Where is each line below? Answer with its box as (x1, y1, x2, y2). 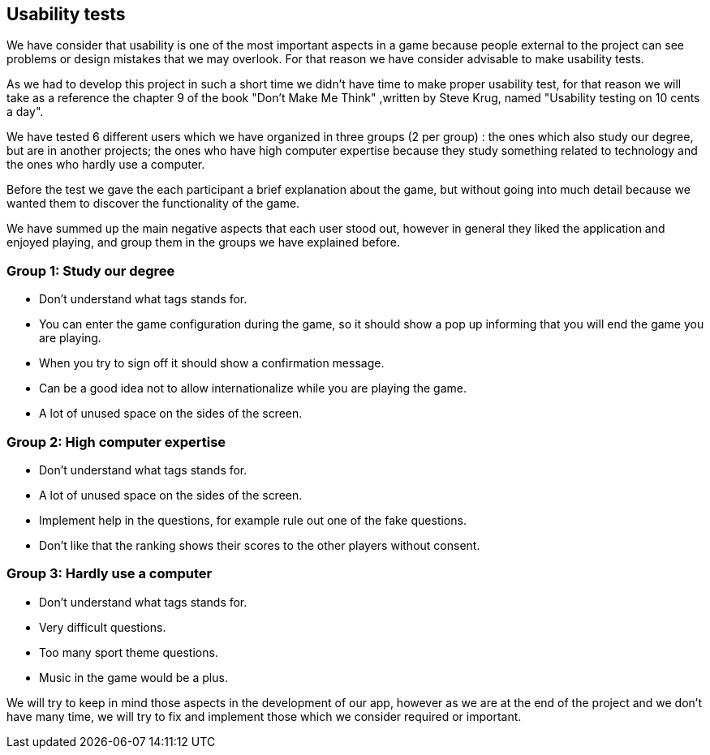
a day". (6, 105, 44, 119)
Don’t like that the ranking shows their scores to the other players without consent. (39, 538, 480, 552)
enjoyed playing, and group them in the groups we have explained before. (6, 235, 401, 250)
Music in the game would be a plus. (39, 670, 228, 684)
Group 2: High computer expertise (6, 433, 226, 450)
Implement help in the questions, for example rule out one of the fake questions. (39, 513, 467, 527)
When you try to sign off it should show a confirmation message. (39, 356, 385, 371)
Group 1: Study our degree (6, 262, 175, 279)
